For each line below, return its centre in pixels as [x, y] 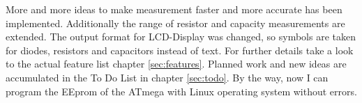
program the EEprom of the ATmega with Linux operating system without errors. [181, 91]
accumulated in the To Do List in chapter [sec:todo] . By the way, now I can [167, 77]
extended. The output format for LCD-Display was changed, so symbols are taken [181, 37]
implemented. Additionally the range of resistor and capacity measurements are [175, 23]
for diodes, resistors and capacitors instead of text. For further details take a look [180, 50]
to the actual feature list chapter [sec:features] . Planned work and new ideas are [176, 64]
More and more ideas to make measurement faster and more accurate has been [174, 9]
